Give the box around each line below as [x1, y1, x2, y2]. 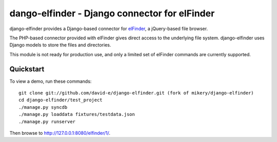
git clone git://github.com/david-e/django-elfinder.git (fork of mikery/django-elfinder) [18, 90, 254, 96]
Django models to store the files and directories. [9, 42, 111, 48]
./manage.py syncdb [18, 104, 68, 110]
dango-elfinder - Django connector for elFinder [9, 8, 215, 19]
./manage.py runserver [18, 119, 76, 125]
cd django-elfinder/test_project [18, 97, 103, 103]
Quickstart [9, 64, 45, 74]
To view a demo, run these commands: [9, 78, 92, 84]
